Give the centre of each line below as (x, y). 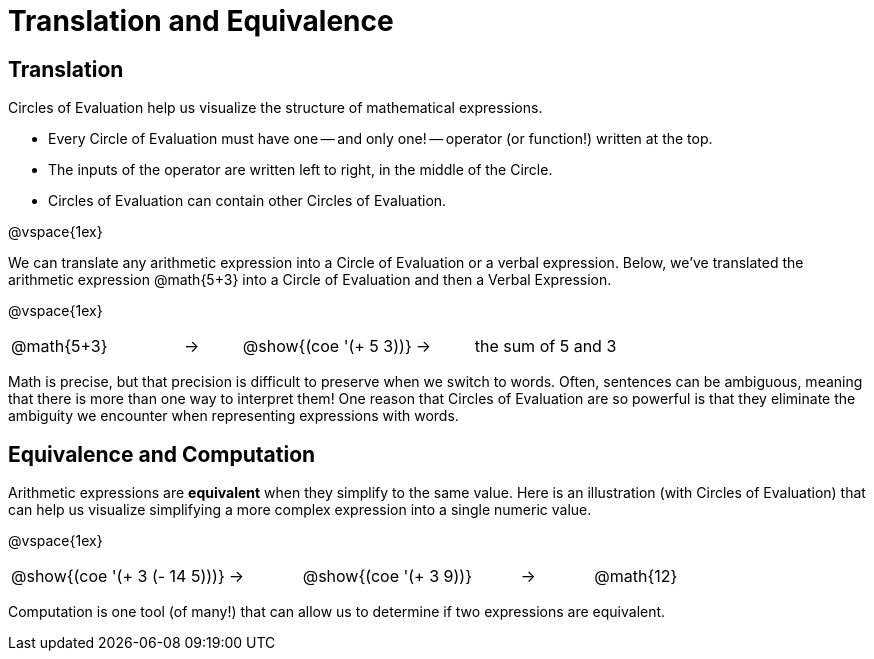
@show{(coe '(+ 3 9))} (387, 576)
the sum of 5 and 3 (545, 346)
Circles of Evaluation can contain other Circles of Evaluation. (247, 201)
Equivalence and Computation (162, 454)
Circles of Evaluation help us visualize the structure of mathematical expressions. (275, 108)
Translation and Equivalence (201, 21)
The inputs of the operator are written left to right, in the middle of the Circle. (300, 170)
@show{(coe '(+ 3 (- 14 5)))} (118, 576)
